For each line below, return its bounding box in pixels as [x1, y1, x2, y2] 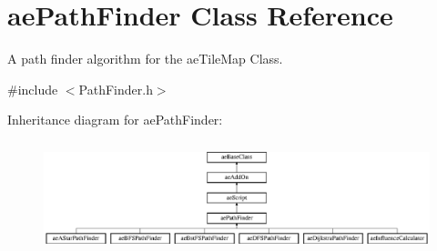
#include [7, 79, 58, 98]
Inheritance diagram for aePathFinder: [7, 110, 223, 129]
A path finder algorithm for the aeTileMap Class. [7, 49, 283, 68]
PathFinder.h [78, 79, 153, 98]
